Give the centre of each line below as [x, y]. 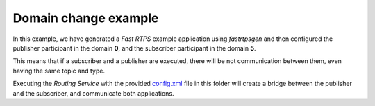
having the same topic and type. [59, 71]
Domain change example [86, 18]
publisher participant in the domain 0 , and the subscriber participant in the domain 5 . [134, 48]
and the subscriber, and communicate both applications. [93, 93]
